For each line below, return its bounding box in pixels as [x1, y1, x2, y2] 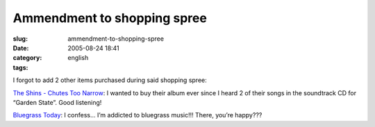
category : [12, 54, 42, 62]
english [67, 54, 89, 62]
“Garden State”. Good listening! [12, 98, 102, 106]
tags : [12, 63, 28, 72]
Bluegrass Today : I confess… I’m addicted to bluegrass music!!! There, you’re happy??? [12, 111, 262, 119]
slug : [12, 35, 28, 43]
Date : [12, 43, 29, 52]
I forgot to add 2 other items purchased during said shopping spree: [12, 76, 208, 84]
